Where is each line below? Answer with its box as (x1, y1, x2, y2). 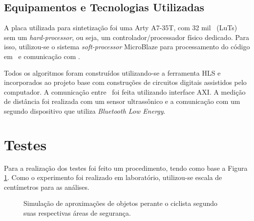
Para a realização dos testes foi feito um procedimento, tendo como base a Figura (4, 162, 248, 173)
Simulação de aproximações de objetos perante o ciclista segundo (23, 198, 218, 208)
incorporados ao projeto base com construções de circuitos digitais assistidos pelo (4, 77, 247, 87)
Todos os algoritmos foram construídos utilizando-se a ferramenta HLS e (4, 67, 221, 78)
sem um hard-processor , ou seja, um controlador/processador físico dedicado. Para (4, 32, 250, 42)
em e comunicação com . (4, 51, 80, 61)
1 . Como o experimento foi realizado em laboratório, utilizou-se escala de (4, 172, 222, 182)
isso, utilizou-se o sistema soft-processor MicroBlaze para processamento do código (4, 41, 250, 52)
